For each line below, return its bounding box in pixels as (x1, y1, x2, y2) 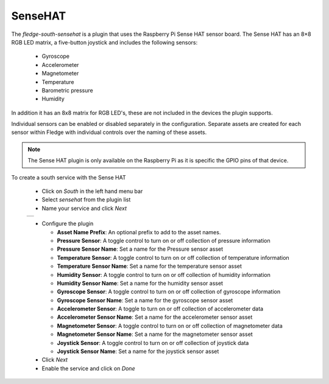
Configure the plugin (41, 220, 94, 228)
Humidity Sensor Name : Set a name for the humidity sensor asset (57, 279, 224, 287)
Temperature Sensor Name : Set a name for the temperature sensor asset (57, 262, 242, 270)
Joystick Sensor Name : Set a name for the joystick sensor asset (57, 347, 219, 355)
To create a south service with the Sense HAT (11, 173, 126, 181)
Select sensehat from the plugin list (41, 196, 131, 203)
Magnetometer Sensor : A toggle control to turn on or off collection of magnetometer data (57, 322, 283, 329)
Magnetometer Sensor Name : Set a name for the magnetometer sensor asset (57, 330, 253, 338)
